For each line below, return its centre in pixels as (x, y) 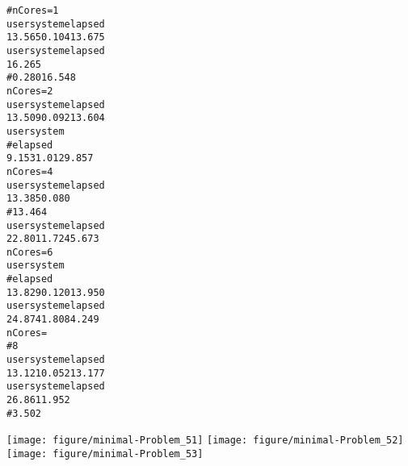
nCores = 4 (30, 171)
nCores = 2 (30, 91)
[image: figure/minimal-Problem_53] (105, 454)
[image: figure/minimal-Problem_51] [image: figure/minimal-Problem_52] (205, 441)
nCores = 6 (30, 252)
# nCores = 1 (33, 10)
